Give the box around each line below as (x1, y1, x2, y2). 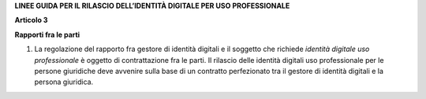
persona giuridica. (34, 77, 94, 86)
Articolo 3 (14, 16, 48, 25)
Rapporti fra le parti (14, 30, 80, 39)
